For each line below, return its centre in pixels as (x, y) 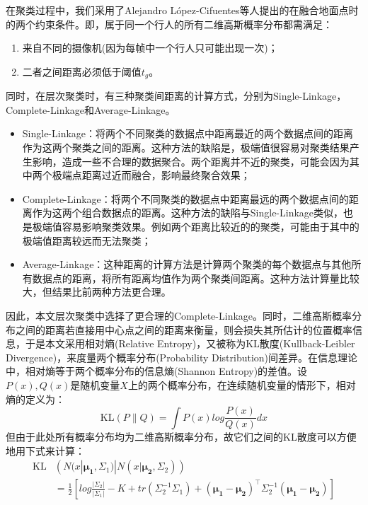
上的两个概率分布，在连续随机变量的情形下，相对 (242, 384)
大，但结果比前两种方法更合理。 (97, 292)
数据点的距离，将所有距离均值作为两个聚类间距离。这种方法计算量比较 (196, 278)
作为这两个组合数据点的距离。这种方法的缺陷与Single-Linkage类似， (188, 213)
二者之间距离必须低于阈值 (82, 71)
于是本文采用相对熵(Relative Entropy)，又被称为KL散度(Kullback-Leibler (190, 343)
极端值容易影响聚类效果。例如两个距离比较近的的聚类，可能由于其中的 (196, 226)
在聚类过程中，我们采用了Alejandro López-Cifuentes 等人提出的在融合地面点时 (182, 10)
